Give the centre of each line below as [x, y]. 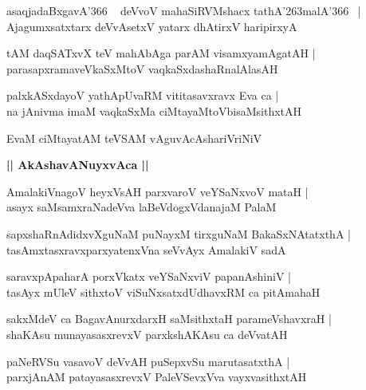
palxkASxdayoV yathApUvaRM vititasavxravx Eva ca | [143, 95]
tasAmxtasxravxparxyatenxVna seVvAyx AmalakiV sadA [146, 249]
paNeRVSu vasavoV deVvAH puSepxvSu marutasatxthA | [148, 361]
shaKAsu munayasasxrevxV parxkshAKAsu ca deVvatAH [147, 334]
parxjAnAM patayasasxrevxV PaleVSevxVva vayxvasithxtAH [157, 377]
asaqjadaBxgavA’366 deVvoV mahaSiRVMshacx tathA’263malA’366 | [184, 10]
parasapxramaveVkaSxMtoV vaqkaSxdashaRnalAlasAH [142, 68]
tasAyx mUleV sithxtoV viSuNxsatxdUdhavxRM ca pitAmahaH [163, 292]
